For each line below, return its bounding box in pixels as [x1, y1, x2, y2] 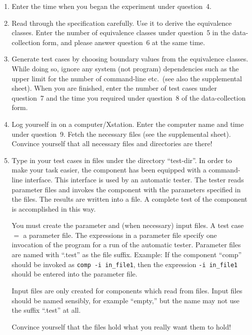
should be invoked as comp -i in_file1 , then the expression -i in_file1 [11, 259, 238, 269]
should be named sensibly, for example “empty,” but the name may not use [11, 295, 240, 305]
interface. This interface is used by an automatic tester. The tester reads [25, 174, 244, 184]
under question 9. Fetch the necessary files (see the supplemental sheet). [11, 128, 231, 139]
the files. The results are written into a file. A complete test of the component [11, 194, 248, 204]
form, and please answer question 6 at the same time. [42, 37, 205, 47]
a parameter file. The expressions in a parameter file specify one [23, 229, 217, 240]
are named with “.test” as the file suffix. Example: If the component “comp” [11, 249, 242, 260]
